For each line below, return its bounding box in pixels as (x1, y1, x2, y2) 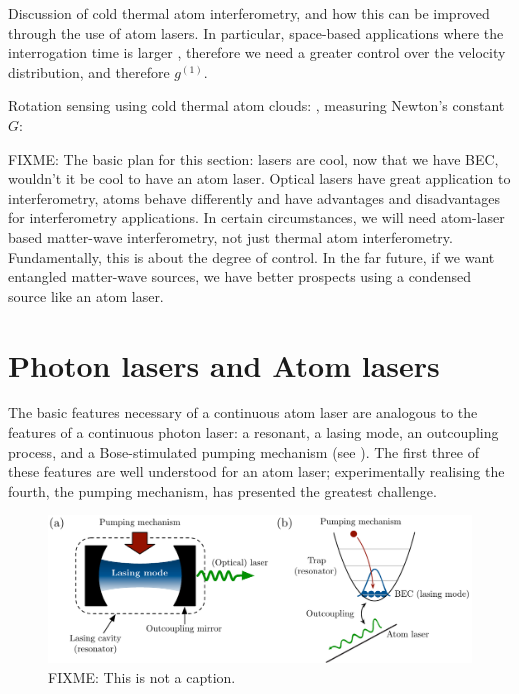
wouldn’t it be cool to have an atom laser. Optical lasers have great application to (8, 168, 511, 189)
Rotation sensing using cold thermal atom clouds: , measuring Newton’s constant (8, 95, 505, 116)
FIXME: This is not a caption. (48, 666, 236, 687)
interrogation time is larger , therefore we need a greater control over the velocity (8, 42, 506, 63)
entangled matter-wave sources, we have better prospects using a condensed (8, 266, 471, 287)
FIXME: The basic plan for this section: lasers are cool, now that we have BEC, (8, 148, 499, 169)
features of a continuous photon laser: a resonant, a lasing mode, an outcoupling (8, 422, 499, 443)
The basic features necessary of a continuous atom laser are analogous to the (8, 402, 478, 423)
